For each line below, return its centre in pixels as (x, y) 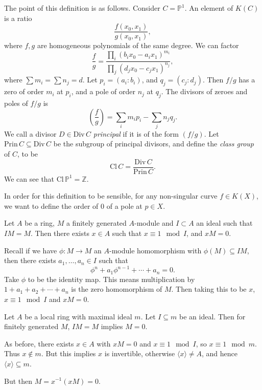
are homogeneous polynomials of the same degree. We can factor (138, 45)
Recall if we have (31, 250)
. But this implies (68, 353)
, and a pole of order (103, 91)
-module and (154, 223)
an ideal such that (224, 223)
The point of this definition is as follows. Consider (82, 8)
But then (18, 381)
